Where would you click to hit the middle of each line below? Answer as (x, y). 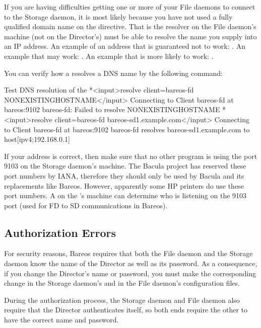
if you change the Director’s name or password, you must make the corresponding (130, 273)
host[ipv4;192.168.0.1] (37, 139)
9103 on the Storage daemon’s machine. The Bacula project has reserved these (125, 166)
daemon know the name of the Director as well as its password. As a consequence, (131, 263)
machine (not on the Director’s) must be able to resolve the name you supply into (130, 36)
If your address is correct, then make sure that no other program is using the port (131, 156)
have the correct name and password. (61, 320)
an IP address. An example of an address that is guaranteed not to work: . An (125, 46)
